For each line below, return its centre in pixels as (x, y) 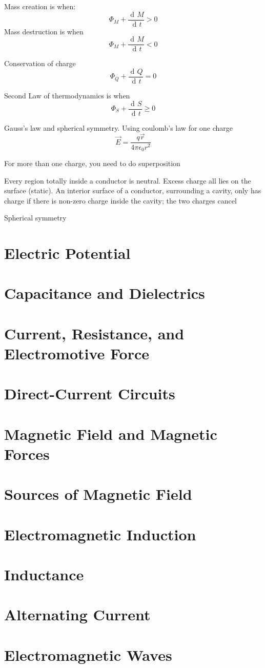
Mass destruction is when (44, 31)
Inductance (44, 574)
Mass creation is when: (40, 6)
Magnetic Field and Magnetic (111, 433)
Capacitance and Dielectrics (105, 293)
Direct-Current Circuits (90, 393)
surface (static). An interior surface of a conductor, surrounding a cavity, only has (133, 190)
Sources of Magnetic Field (98, 494)
